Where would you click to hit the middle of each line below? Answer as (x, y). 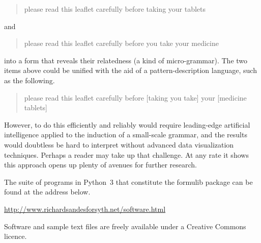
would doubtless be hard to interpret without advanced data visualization (119, 144)
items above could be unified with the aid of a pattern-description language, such (130, 70)
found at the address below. (47, 192)
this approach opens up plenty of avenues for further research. (100, 165)
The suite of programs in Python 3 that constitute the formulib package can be (128, 181)
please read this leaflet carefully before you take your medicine (121, 43)
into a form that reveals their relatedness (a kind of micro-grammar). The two (126, 60)
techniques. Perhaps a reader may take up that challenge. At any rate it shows (126, 154)
